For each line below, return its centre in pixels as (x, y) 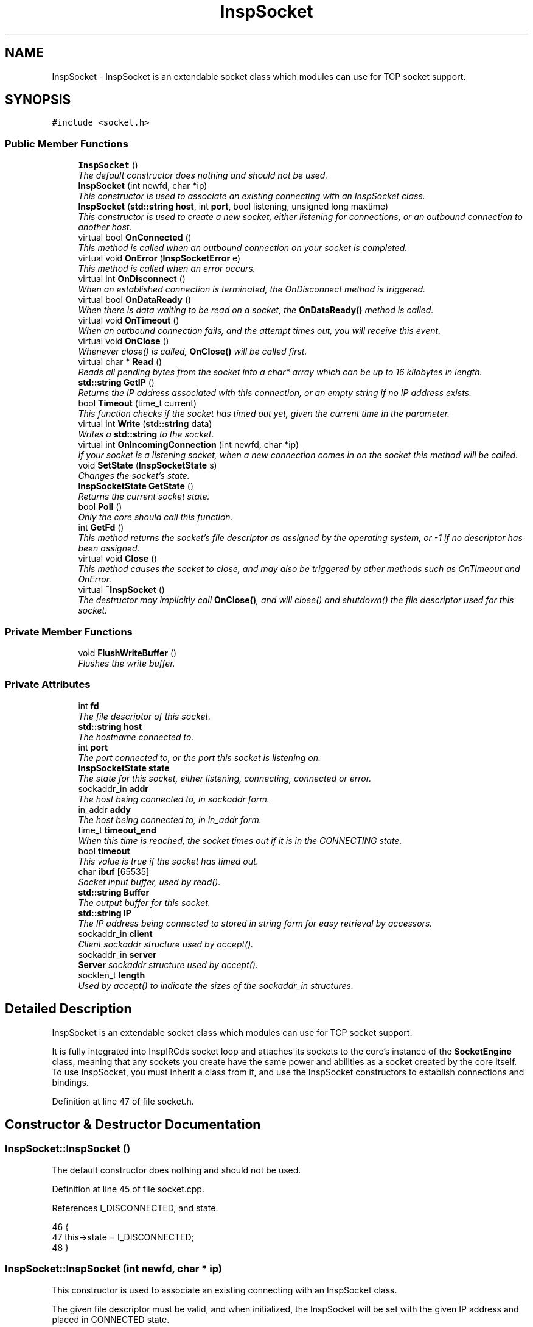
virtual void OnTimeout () (129, 320)
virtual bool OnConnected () (135, 238)
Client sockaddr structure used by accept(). (166, 944)
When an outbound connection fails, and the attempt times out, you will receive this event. (260, 331)
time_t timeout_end (117, 830)
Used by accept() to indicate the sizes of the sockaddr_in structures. (216, 985)
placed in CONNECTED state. (111, 1319)
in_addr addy (105, 809)
